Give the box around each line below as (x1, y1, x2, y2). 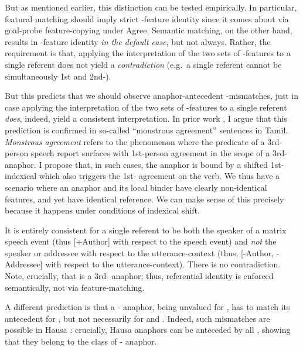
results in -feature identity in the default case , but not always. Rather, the (5, 35, 271, 47)
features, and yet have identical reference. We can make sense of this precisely (5, 192, 284, 205)
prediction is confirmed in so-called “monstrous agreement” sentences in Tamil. (5, 123, 288, 136)
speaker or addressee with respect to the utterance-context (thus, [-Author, (5, 246, 274, 259)
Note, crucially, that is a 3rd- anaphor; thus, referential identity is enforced (5, 270, 274, 282)
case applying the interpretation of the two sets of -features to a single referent (5, 101, 287, 113)
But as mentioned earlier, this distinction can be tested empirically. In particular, (5, 1, 297, 13)
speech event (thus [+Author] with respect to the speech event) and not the (5, 235, 277, 247)
